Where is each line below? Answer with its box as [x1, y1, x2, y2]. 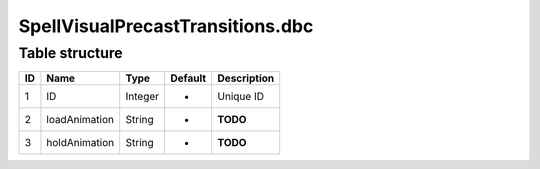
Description [217, 71, 275, 85]
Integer [125, 90, 160, 104]
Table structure [18, 44, 124, 62]
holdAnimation [46, 136, 115, 150]
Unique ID [217, 90, 265, 104]
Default [170, 71, 207, 85]
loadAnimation [46, 113, 115, 127]
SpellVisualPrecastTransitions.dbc [18, 15, 314, 37]
